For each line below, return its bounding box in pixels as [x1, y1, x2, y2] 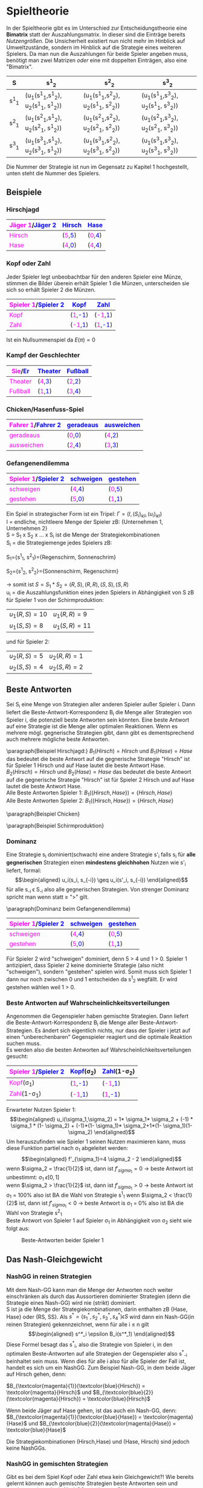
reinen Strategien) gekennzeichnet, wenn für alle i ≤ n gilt [6, 1321, 149, 1328]
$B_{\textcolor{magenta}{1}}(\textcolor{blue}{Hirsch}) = [6, 1382, 146, 1390]
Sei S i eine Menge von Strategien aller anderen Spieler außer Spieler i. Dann [6, 700, 195, 709]
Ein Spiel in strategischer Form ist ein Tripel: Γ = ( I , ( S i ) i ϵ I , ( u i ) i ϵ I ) [6, 510, 163, 519]
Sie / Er [11, 367, 30, 375]
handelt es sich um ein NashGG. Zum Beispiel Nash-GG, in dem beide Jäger [6, 1364, 196, 1371]
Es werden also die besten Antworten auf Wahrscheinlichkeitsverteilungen [6, 1046, 192, 1053]
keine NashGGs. [6, 1444, 47, 1452]
